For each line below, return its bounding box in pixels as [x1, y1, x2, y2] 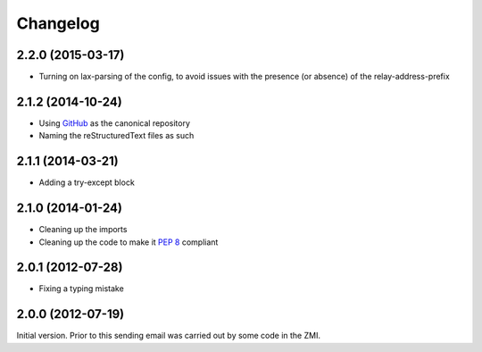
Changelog [16, 13, 100, 33]
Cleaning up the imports [38, 224, 128, 235]
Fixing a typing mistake [38, 283, 124, 294]
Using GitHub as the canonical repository [38, 117, 191, 129]
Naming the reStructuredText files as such [38, 130, 195, 141]
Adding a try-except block [38, 177, 136, 188]
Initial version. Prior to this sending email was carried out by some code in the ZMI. [16, 331, 321, 341]
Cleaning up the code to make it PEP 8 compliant [38, 237, 219, 247]
